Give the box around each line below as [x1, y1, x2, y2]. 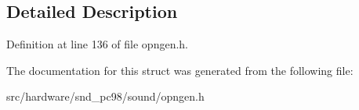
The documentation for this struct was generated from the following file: [6, 62, 354, 78]
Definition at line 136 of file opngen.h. [6, 36, 189, 52]
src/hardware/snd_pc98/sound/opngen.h [6, 88, 205, 105]
